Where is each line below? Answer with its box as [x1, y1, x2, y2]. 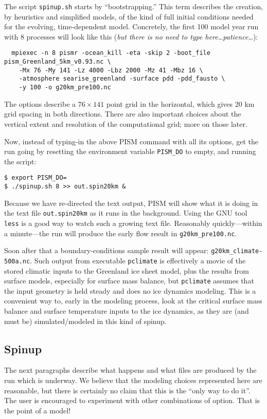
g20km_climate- [211, 247, 263, 255]
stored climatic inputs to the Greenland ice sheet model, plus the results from [4, 265, 249, 276]
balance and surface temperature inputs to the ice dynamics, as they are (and [4, 305, 249, 316]
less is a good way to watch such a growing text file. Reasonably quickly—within [4, 217, 262, 228]
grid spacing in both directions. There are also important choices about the [4, 108, 241, 119]
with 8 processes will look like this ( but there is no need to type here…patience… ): [4, 31, 258, 42]
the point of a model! [4, 405, 71, 415]
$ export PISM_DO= [4, 174, 67, 182]
